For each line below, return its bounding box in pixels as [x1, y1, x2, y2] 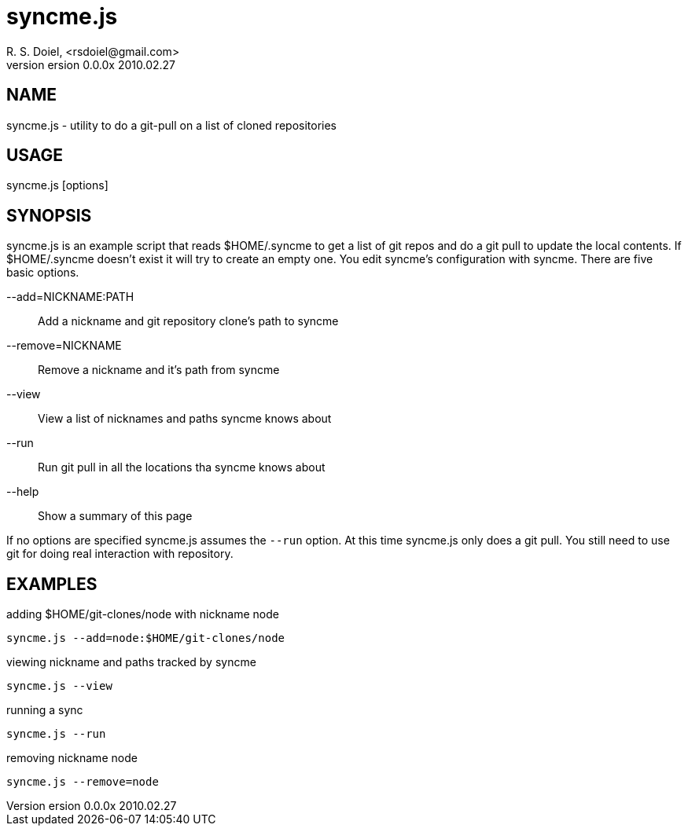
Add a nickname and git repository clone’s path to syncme [38, 314, 339, 328]
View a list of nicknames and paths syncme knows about [38, 412, 332, 426]
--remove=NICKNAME [6, 339, 122, 353]
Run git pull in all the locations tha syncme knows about [38, 460, 326, 475]
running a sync [6, 703, 83, 717]
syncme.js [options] [6, 178, 109, 192]
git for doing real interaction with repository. [6, 547, 234, 561]
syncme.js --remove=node [6, 775, 159, 789]
